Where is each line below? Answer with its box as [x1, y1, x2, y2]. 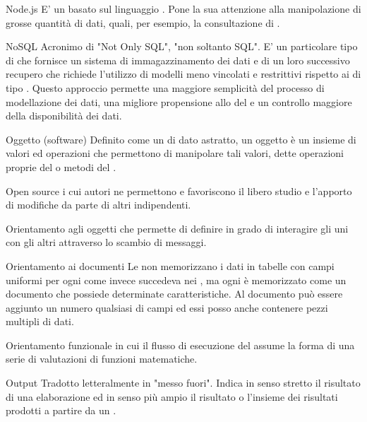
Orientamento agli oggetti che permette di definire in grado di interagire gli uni [6, 221, 349, 235]
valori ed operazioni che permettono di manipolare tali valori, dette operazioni [6, 146, 344, 160]
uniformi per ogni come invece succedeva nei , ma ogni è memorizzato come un [6, 272, 347, 287]
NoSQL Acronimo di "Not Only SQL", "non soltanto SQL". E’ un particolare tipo [6, 39, 358, 54]
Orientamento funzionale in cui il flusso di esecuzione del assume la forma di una [6, 337, 355, 352]
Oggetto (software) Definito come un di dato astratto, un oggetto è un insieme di [6, 131, 356, 146]
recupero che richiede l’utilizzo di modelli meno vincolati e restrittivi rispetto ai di [6, 66, 361, 81]
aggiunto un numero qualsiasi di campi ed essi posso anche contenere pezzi [6, 300, 328, 315]
